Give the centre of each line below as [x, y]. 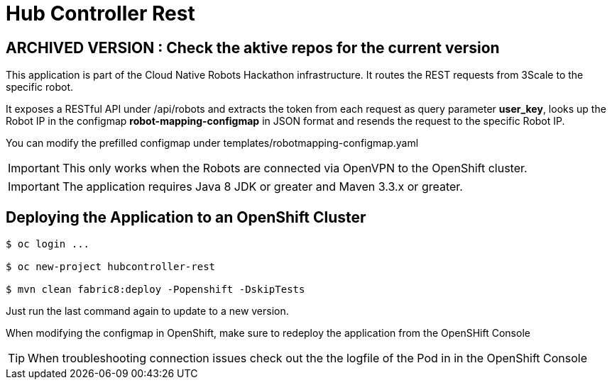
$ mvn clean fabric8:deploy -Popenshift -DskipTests [155, 290]
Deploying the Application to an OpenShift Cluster [186, 217]
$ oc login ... [48, 244]
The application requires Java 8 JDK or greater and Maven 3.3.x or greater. [262, 187]
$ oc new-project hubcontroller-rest [111, 267]
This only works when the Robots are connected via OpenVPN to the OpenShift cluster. [295, 168]
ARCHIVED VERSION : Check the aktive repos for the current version [253, 48]
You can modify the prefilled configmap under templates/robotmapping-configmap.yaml [212, 143]
